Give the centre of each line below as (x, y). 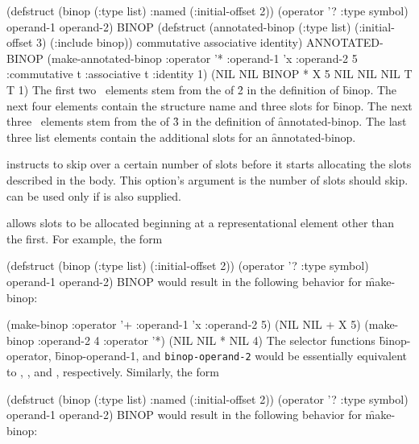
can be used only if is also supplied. (94, 195)
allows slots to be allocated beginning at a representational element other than (201, 223)
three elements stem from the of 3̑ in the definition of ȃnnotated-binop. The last (207, 121)
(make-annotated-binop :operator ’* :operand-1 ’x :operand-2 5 (202, 58)
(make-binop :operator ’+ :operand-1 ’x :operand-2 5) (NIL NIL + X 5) (184, 324)
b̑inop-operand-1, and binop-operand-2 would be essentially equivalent (231, 356)
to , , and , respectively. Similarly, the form (113, 371)
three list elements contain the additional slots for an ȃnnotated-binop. (181, 137)
